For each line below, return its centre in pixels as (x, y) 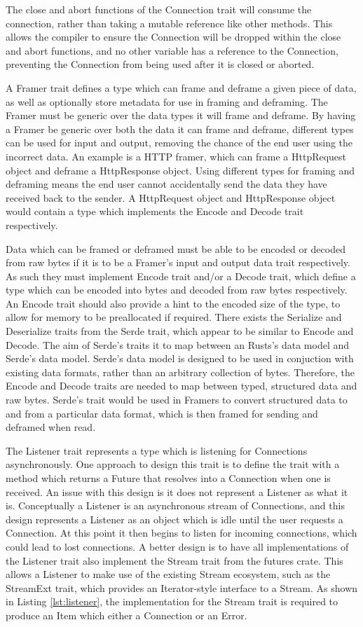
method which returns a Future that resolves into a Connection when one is (168, 478)
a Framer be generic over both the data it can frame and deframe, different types (180, 129)
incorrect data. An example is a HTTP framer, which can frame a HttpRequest (176, 156)
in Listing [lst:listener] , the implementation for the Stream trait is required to (172, 601)
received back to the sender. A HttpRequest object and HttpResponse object (171, 197)
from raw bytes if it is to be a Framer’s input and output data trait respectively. (178, 262)
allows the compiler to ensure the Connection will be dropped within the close (173, 37)
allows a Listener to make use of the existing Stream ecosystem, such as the (168, 574)
